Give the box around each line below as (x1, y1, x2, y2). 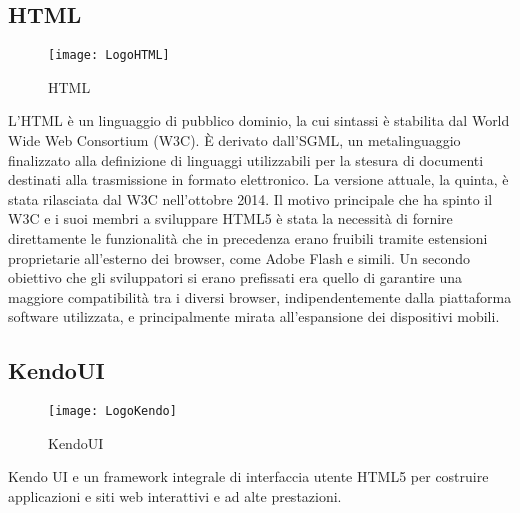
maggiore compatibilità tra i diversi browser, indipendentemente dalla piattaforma (8, 286, 512, 307)
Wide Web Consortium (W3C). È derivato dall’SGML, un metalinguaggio (8, 130, 461, 151)
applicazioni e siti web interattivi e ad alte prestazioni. (8, 486, 342, 507)
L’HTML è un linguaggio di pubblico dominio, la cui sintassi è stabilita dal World (8, 110, 510, 131)
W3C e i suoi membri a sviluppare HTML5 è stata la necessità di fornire (8, 208, 453, 229)
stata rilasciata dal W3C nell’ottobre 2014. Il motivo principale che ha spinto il (8, 188, 493, 209)
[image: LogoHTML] (48, 48, 170, 63)
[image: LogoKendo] (48, 404, 177, 419)
